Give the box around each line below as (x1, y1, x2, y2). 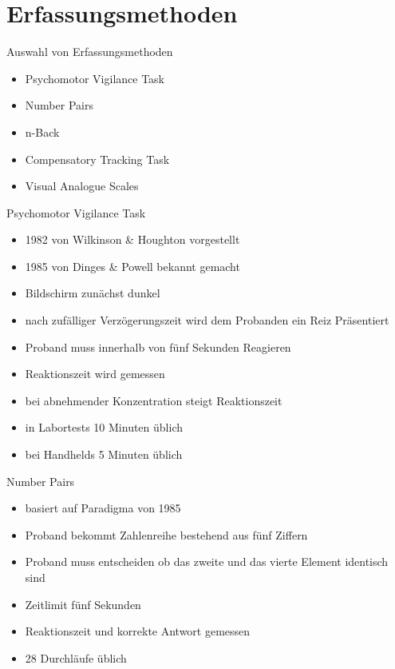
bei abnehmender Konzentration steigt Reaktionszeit (25, 392, 282, 408)
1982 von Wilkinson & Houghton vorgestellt (25, 231, 240, 248)
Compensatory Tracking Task (25, 150, 170, 167)
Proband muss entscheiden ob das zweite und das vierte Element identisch (25, 553, 389, 570)
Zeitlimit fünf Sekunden (25, 595, 141, 612)
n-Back (25, 123, 60, 140)
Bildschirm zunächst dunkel (25, 285, 160, 301)
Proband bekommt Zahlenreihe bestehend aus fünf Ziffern (25, 526, 308, 543)
